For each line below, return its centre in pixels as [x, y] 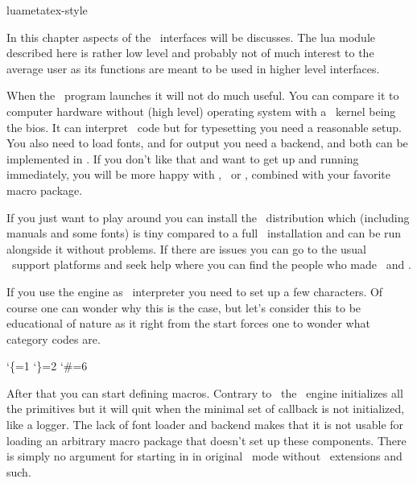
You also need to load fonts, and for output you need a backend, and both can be [207, 143]
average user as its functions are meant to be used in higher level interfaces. [193, 68]
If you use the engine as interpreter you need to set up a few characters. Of [195, 291]
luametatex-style [47, 10]
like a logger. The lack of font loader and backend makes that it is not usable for [205, 425]
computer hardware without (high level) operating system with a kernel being [201, 111]
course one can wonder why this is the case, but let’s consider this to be [184, 307]
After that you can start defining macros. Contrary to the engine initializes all [205, 392]
